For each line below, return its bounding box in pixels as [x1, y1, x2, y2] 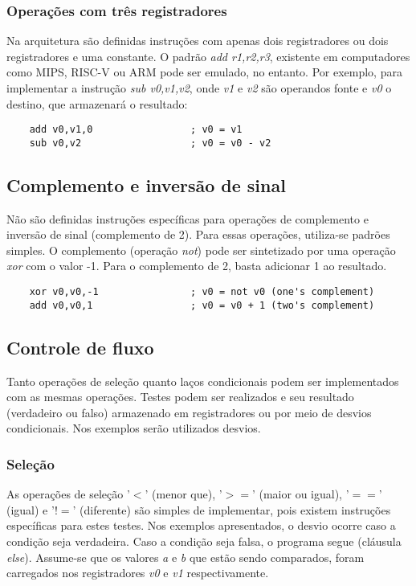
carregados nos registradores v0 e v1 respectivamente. [6, 564, 269, 581]
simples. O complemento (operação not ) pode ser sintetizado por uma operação [6, 241, 396, 258]
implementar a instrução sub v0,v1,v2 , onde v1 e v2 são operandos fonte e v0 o [6, 80, 392, 96]
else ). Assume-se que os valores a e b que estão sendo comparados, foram [6, 548, 365, 565]
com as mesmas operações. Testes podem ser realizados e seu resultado [6, 388, 354, 405]
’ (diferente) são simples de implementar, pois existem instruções [72, 501, 391, 518]
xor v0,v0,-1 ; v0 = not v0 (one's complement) [29, 286, 375, 298]
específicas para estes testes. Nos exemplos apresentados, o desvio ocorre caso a [6, 517, 396, 534]
